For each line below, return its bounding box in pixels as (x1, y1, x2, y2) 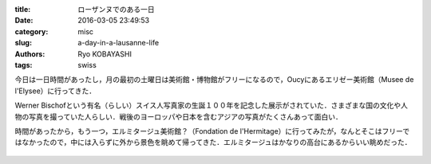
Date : (14, 16, 34, 25)
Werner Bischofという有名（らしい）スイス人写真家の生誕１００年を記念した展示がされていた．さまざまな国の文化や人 (14, 100, 409, 111)
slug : (14, 38, 32, 48)
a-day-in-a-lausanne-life (77, 38, 160, 48)
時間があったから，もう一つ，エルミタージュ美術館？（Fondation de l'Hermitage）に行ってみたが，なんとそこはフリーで (14, 126, 410, 135)
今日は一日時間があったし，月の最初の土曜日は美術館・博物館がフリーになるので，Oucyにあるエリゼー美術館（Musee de (14, 75, 414, 84)
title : (14, 5, 31, 14)
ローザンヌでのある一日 (77, 5, 155, 14)
